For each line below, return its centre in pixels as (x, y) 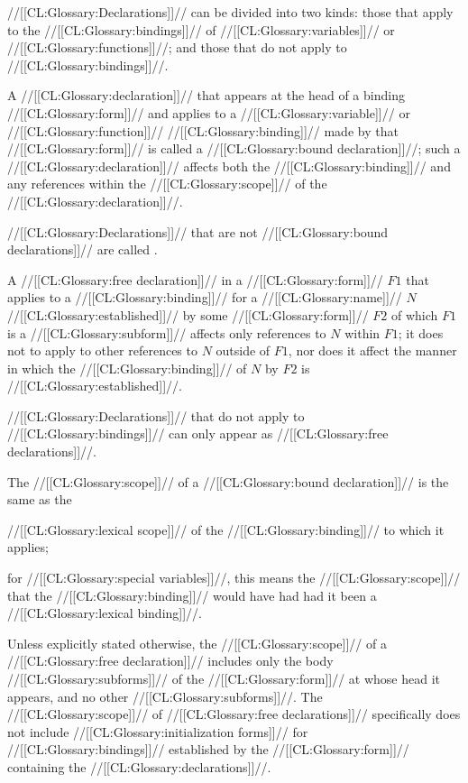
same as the (40, 499)
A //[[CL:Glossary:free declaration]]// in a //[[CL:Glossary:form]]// (195, 279)
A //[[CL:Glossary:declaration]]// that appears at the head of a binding (206, 95)
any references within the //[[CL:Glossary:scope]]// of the (167, 184)
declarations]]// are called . (83, 249)
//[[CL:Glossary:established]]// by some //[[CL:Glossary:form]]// (188, 314)
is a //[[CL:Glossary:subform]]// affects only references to (167, 332)
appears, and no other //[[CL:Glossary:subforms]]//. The (165, 696)
